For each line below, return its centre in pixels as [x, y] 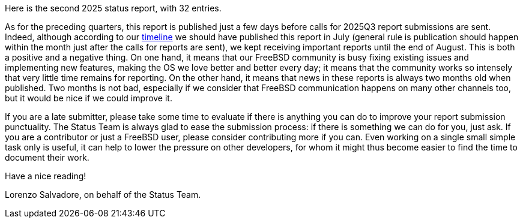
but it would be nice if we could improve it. [89, 98]
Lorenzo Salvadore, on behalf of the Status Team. [103, 195]
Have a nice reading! [46, 176]
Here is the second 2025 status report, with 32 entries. [113, 8]
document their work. [47, 157]
